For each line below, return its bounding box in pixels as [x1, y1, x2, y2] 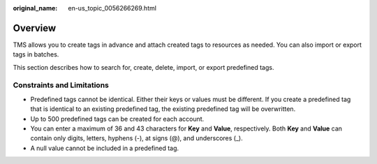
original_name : [13, 4, 58, 12]
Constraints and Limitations [13, 80, 110, 90]
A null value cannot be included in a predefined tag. [30, 144, 179, 152]
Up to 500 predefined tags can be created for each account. [30, 114, 205, 123]
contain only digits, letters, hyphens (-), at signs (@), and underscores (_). [30, 134, 244, 142]
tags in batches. [13, 50, 59, 59]
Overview [13, 22, 57, 34]
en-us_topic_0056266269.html [68, 4, 157, 12]
